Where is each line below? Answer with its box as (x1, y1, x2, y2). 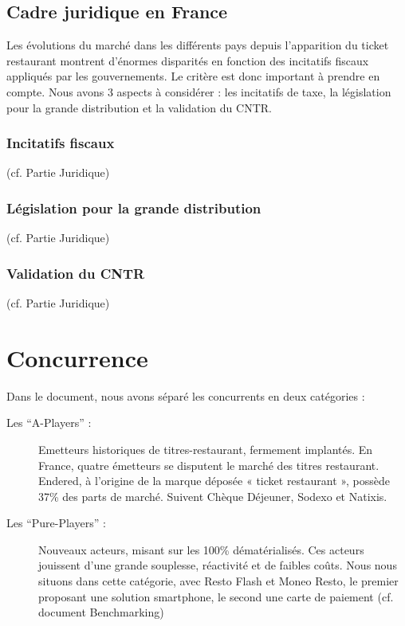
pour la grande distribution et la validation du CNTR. (6, 99, 272, 115)
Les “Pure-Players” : (6, 514, 106, 531)
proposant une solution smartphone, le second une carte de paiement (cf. (38, 588, 394, 604)
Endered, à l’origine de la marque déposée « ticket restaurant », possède (38, 472, 390, 489)
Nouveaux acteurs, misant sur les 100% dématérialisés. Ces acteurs (38, 541, 364, 558)
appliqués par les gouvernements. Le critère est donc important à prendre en (6, 68, 380, 84)
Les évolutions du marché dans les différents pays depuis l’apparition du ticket (6, 37, 389, 53)
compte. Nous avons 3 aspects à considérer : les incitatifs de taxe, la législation (6, 83, 391, 100)
